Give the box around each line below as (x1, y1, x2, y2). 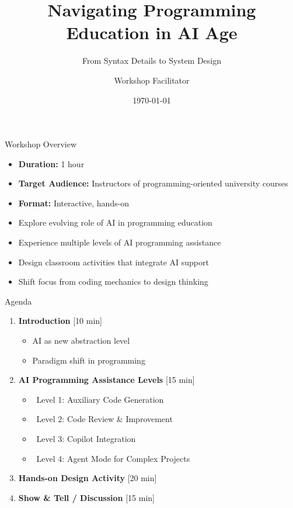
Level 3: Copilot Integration (36, 433, 136, 444)
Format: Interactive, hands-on (18, 196, 130, 209)
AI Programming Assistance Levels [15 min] (18, 374, 195, 386)
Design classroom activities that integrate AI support (18, 255, 209, 268)
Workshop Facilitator (114, 74, 190, 86)
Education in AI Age (66, 20, 238, 44)
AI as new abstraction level (32, 334, 130, 347)
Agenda (5, 295, 32, 307)
